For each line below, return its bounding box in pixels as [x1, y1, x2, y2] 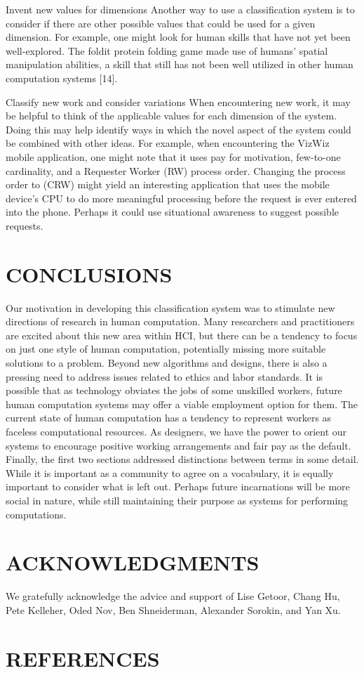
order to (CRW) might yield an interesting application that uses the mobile [6, 177, 330, 192]
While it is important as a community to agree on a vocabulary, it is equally [6, 465, 334, 480]
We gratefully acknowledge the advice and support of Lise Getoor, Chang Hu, [6, 589, 340, 603]
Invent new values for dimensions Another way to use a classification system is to [6, 2, 355, 16]
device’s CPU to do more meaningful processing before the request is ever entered [6, 190, 357, 205]
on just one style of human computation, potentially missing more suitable [6, 341, 326, 356]
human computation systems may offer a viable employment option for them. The [6, 396, 358, 411]
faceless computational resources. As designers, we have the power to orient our [6, 424, 347, 438]
